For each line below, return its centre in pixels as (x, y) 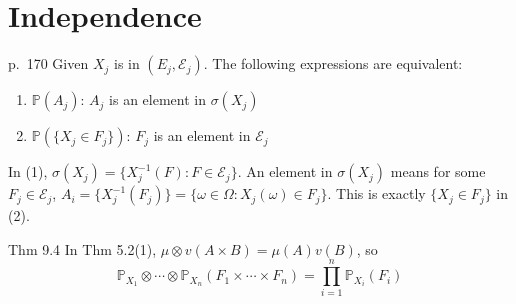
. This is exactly (376, 193)
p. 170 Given (48, 63)
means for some (438, 171)
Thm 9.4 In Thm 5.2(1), (82, 248)
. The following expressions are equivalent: (333, 63)
